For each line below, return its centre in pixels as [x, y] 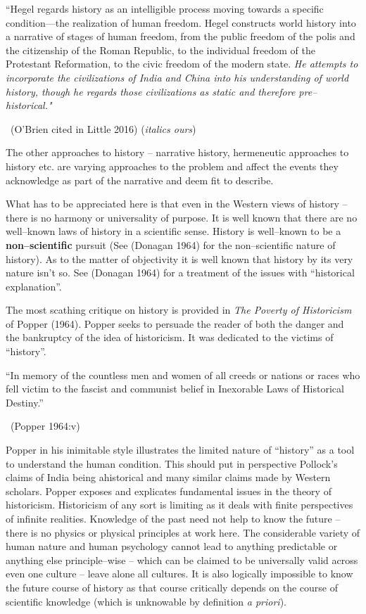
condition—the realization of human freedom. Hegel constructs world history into [181, 22]
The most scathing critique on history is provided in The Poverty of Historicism [179, 310]
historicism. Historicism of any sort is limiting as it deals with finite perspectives [179, 505]
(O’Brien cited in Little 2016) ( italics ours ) [103, 128]
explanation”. [34, 286]
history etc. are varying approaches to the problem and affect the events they [172, 166]
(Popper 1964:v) [45, 426]
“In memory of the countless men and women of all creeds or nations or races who [183, 375]
